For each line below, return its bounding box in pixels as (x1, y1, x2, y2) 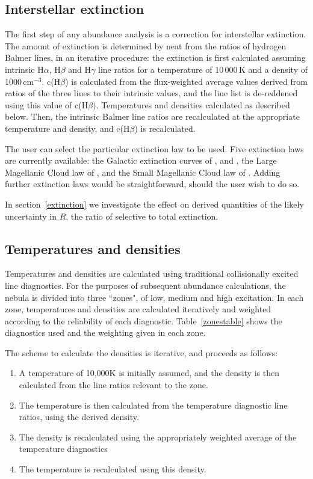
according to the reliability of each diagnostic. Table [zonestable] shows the (5, 314, 282, 327)
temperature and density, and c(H (5, 122, 130, 134)
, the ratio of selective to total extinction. (66, 209, 218, 222)
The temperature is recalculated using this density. (19, 463, 206, 475)
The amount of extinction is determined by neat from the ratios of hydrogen (5, 39, 287, 52)
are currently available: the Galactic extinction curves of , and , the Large (5, 154, 277, 167)
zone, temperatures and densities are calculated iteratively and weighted (5, 303, 271, 315)
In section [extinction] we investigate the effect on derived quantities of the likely (5, 197, 304, 210)
